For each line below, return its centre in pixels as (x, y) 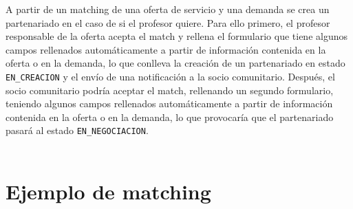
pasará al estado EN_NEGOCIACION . (77, 130)
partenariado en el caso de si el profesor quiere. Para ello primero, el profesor (168, 22)
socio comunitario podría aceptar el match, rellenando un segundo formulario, (170, 90)
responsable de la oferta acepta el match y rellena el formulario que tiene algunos (177, 36)
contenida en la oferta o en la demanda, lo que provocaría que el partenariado (170, 117)
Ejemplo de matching (108, 191)
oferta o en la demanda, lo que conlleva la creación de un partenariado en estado (175, 63)
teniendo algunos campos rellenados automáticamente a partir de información (169, 103)
